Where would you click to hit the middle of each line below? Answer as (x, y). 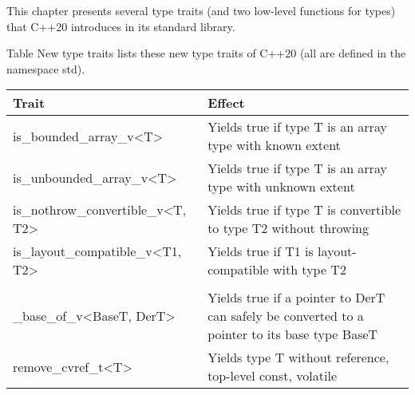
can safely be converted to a (286, 316)
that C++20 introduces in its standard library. (121, 26)
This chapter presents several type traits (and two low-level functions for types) (201, 10)
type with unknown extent (281, 187)
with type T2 (309, 270)
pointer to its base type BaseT (293, 334)
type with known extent (274, 145)
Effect (226, 103)
